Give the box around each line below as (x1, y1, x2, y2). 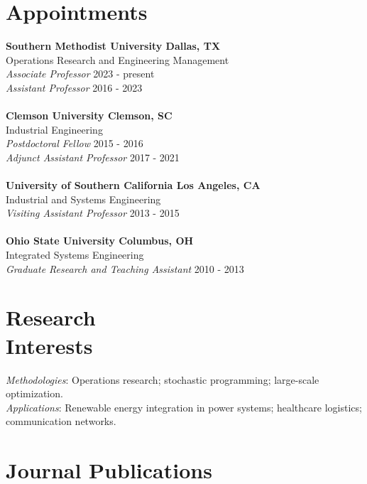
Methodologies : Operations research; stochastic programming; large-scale (6, 372, 319, 387)
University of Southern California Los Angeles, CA (6, 178, 261, 193)
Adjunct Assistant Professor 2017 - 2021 (6, 149, 180, 164)
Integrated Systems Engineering (6, 247, 144, 262)
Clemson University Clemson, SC (6, 108, 172, 123)
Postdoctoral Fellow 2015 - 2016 (6, 136, 143, 151)
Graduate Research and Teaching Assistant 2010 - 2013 (6, 261, 244, 276)
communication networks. (6, 414, 116, 429)
